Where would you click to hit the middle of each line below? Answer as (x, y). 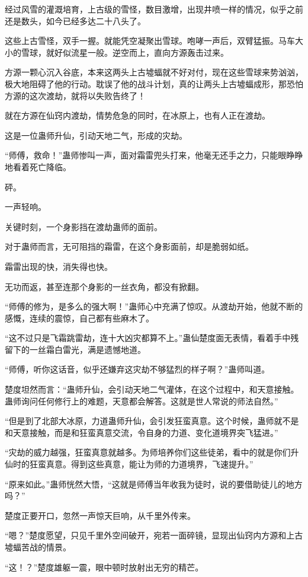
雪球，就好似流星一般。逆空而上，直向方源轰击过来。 (125, 52)
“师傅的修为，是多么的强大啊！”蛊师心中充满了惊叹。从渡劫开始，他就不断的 (154, 306)
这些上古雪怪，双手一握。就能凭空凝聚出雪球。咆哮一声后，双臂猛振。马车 (150, 41)
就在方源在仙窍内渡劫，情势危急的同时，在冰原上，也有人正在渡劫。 (137, 115)
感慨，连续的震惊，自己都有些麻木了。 (79, 318)
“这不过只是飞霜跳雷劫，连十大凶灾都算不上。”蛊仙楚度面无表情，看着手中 (148, 338)
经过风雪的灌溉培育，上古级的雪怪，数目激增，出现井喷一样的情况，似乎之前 (154, 9)
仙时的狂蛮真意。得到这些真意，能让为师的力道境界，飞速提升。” (129, 464)
